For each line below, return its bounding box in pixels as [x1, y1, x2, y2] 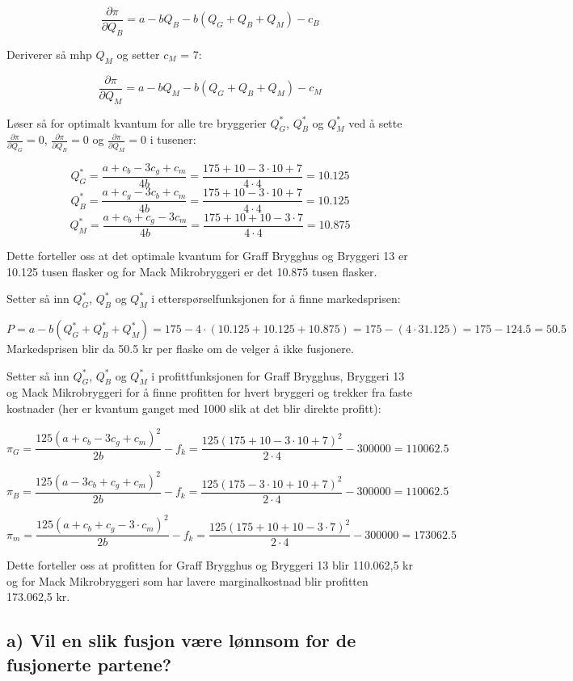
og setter [116, 45, 160, 62]
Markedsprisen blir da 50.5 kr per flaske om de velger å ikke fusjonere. [6, 340, 354, 357]
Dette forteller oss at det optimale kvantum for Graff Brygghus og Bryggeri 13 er [6, 247, 408, 264]
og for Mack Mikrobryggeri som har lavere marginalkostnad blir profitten [6, 572, 369, 589]
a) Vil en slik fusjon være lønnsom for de [6, 628, 356, 653]
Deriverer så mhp [6, 45, 92, 62]
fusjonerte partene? [6, 651, 172, 676]
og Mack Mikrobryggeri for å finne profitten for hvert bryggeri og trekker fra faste [6, 384, 412, 401]
